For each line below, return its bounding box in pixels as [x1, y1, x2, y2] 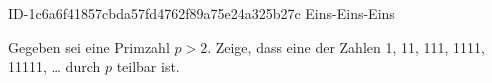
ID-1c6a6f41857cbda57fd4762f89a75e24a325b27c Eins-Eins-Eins [8, 3, 395, 23]
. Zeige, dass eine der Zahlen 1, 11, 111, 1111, [207, 36, 485, 57]
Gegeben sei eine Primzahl [8, 36, 170, 57]
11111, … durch [8, 56, 101, 77]
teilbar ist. [116, 56, 180, 77]
